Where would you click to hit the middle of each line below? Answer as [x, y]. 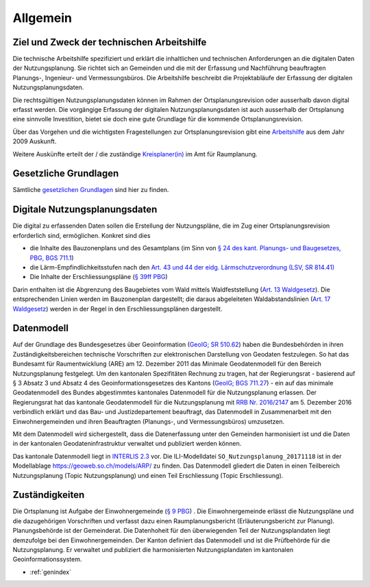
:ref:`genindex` [51, 572]
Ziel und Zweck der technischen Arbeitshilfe [110, 42]
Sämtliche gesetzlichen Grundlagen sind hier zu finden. [91, 190]
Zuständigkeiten [49, 495]
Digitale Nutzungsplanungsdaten [85, 209]
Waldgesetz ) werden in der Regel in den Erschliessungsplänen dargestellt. [118, 309]
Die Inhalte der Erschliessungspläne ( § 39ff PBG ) [99, 277]
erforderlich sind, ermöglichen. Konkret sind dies [82, 235]
